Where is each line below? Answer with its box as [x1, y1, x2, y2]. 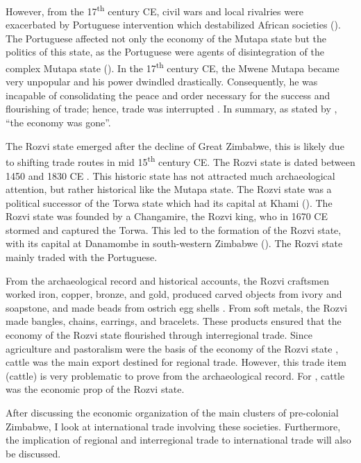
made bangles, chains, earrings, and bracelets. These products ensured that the [6, 314, 342, 328]
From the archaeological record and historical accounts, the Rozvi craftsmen [6, 273, 329, 287]
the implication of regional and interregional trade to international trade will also [6, 432, 351, 447]
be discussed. [6, 446, 61, 460]
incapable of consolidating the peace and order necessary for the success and [6, 87, 330, 102]
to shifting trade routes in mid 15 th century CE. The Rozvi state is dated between [6, 153, 355, 169]
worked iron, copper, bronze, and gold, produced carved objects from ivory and [6, 287, 342, 301]
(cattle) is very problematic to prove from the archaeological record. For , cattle [6, 368, 345, 382]
